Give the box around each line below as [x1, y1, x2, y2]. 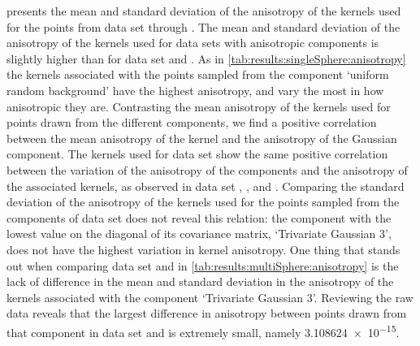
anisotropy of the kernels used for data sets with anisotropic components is [6, 34, 379, 51]
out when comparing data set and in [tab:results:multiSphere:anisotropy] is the [6, 257, 399, 274]
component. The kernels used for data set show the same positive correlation [6, 145, 388, 162]
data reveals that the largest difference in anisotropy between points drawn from [6, 305, 407, 322]
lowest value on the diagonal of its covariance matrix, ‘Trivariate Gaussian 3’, [6, 225, 392, 242]
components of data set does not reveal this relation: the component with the [6, 209, 392, 226]
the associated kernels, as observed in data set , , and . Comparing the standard [6, 177, 405, 194]
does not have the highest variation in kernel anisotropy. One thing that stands [6, 240, 401, 257]
